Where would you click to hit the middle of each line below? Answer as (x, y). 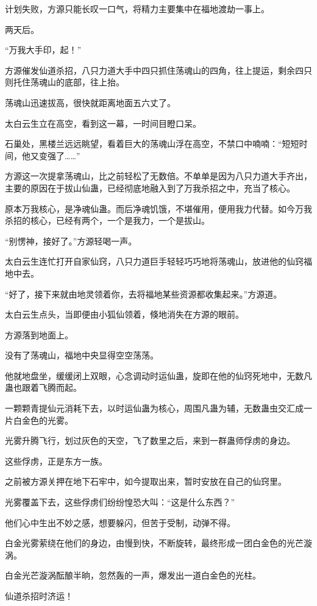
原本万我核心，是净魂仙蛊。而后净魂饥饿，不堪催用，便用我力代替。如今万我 (158, 208)
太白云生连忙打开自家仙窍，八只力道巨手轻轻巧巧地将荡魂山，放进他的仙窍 (154, 261)
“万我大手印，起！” (43, 50)
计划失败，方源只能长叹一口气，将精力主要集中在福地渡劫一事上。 (137, 9)
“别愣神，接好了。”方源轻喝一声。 (71, 241)
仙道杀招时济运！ (39, 596)
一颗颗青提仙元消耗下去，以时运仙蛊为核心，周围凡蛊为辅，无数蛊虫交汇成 (154, 408)
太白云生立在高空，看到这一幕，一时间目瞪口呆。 (103, 123)
